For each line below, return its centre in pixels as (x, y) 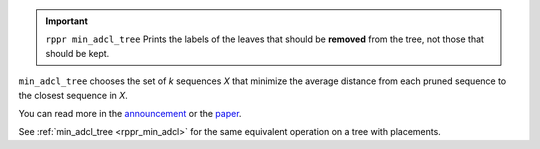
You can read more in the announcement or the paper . (130, 113)
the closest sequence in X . (73, 95)
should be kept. (77, 53)
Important (67, 21)
